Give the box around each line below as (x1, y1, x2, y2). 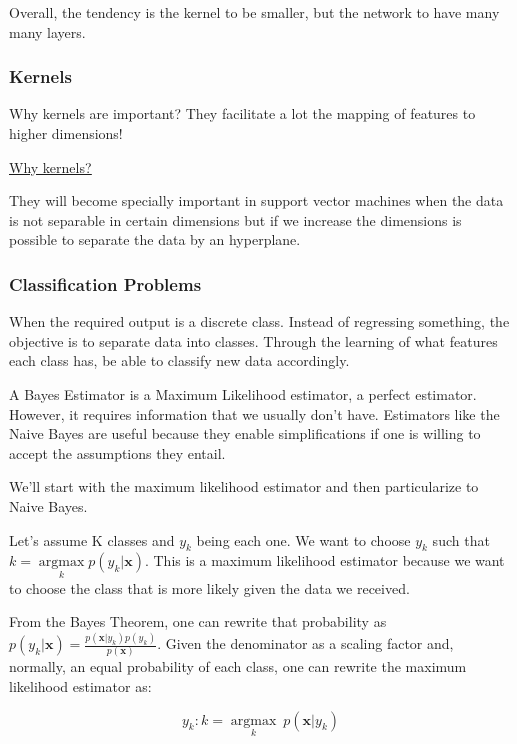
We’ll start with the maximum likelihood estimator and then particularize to (9, 476, 479, 497)
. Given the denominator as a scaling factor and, (157, 633, 454, 654)
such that (432, 529, 490, 550)
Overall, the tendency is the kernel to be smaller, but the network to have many (9, 2, 500, 22)
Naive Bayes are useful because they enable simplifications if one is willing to (9, 423, 481, 444)
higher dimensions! (9, 123, 123, 143)
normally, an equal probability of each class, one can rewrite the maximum (9, 656, 467, 677)
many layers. (9, 21, 86, 42)
